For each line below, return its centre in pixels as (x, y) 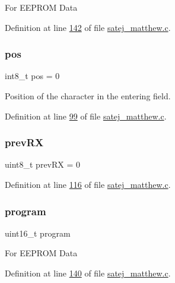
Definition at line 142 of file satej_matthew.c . (88, 27)
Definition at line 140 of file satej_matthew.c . (88, 273)
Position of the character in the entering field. (88, 96)
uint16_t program (38, 233)
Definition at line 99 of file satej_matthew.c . (86, 116)
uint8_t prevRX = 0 (43, 164)
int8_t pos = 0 (32, 76)
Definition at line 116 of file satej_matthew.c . (88, 184)
